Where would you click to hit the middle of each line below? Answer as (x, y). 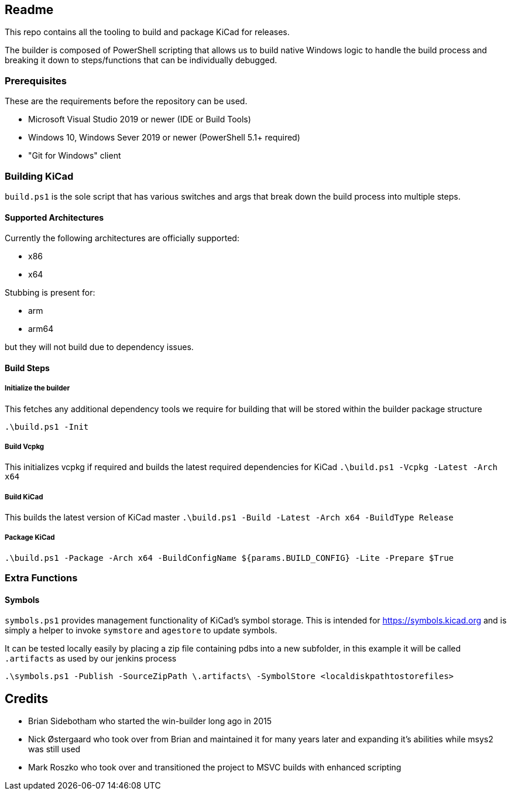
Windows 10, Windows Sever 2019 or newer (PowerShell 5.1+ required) (164, 138)
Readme (29, 10)
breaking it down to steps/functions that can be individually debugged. (141, 60)
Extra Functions (41, 578)
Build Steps (27, 368)
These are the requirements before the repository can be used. (126, 101)
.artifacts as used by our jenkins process (91, 659)
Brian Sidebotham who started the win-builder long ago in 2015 (150, 721)
